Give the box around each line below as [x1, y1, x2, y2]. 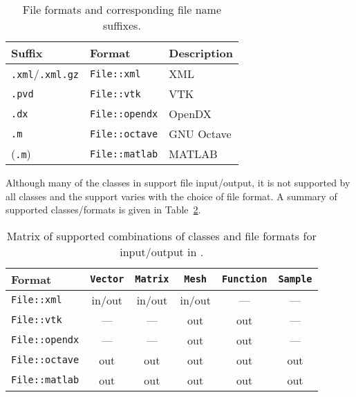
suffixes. [103, 17, 141, 33]
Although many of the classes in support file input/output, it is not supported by [6, 175, 350, 189]
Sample [278, 273, 312, 285]
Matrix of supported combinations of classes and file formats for [6, 227, 317, 244]
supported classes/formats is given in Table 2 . [6, 202, 201, 217]
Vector [90, 273, 124, 285]
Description [169, 45, 233, 61]
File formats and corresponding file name [22, 1, 222, 17]
